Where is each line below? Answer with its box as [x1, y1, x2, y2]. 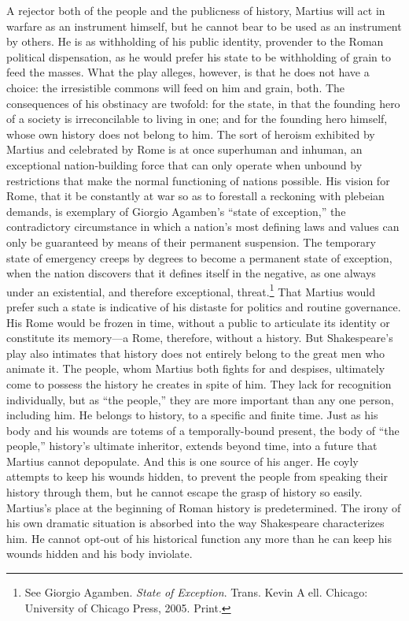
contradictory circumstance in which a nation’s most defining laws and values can [6, 218, 400, 235]
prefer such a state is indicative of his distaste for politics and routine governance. [6, 298, 401, 314]
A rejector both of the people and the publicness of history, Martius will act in [6, 2, 385, 18]
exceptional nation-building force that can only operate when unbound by [6, 156, 363, 173]
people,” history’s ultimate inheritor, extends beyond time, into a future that [6, 437, 378, 454]
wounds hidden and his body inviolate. [6, 545, 193, 562]
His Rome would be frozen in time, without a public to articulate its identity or [6, 314, 390, 330]
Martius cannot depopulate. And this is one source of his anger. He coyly [6, 452, 359, 469]
